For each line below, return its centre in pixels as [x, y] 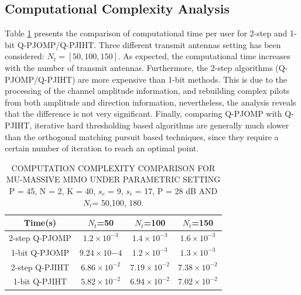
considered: [25, 56]
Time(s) [40, 223]
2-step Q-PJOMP [40, 237]
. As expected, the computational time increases [204, 56]
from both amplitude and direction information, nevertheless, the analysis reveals [150, 102]
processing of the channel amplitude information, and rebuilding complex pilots [147, 91]
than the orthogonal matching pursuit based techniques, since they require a [142, 136]
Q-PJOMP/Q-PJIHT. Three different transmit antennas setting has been [149, 44]
